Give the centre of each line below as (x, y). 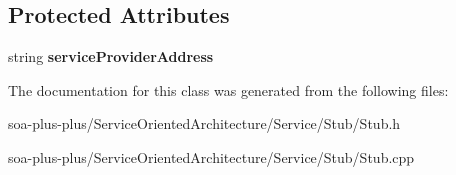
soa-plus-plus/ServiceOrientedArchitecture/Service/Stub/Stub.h (204, 123)
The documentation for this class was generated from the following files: (228, 89)
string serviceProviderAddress (111, 56)
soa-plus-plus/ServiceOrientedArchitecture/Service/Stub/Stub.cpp (211, 156)
